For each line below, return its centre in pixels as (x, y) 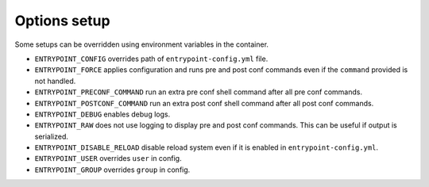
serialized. (52, 136)
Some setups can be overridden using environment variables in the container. (142, 44)
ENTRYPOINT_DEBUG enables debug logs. (102, 114)
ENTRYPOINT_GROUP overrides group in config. (112, 170)
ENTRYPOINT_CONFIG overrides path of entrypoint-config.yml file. (151, 59)
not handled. (55, 81)
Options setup (62, 21)
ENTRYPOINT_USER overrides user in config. (108, 158)
